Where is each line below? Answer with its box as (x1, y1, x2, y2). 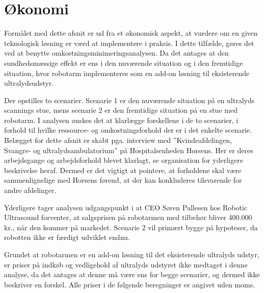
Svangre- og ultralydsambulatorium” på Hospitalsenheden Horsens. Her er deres (4, 144, 253, 155)
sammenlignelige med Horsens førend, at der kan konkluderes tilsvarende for (4, 175, 242, 185)
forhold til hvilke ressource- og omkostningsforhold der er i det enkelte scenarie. (4, 125, 252, 135)
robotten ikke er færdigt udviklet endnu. (4, 232, 130, 242)
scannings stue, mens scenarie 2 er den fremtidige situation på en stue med (4, 105, 237, 115)
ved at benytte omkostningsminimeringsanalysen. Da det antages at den (4, 47, 229, 58)
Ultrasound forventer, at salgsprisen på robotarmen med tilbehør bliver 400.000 (4, 212, 252, 223)
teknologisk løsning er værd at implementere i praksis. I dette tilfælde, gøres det (4, 37, 254, 48)
